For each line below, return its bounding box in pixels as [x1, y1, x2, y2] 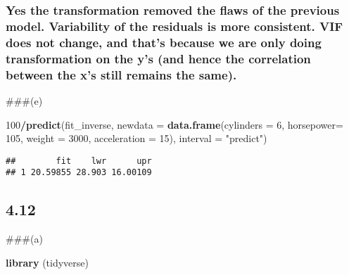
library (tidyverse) [6, 255, 89, 269]
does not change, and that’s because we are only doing [6, 33, 322, 51]
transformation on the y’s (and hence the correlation [6, 49, 311, 67]
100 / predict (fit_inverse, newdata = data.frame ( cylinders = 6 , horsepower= [6, 117, 343, 132]
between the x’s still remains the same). [6, 65, 237, 83]
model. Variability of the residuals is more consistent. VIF [6, 17, 343, 34]
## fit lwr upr [6, 155, 152, 166]
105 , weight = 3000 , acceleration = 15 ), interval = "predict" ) [6, 131, 267, 146]
